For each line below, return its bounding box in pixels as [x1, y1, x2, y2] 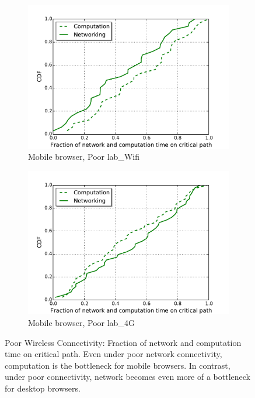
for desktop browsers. [5, 382, 81, 394]
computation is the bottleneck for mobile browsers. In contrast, [5, 359, 230, 371]
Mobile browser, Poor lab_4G [28, 316, 135, 328]
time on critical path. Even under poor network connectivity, [5, 348, 222, 360]
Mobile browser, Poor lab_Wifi [28, 150, 139, 163]
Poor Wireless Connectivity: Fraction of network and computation [5, 336, 242, 348]
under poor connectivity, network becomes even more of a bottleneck [5, 370, 250, 383]
